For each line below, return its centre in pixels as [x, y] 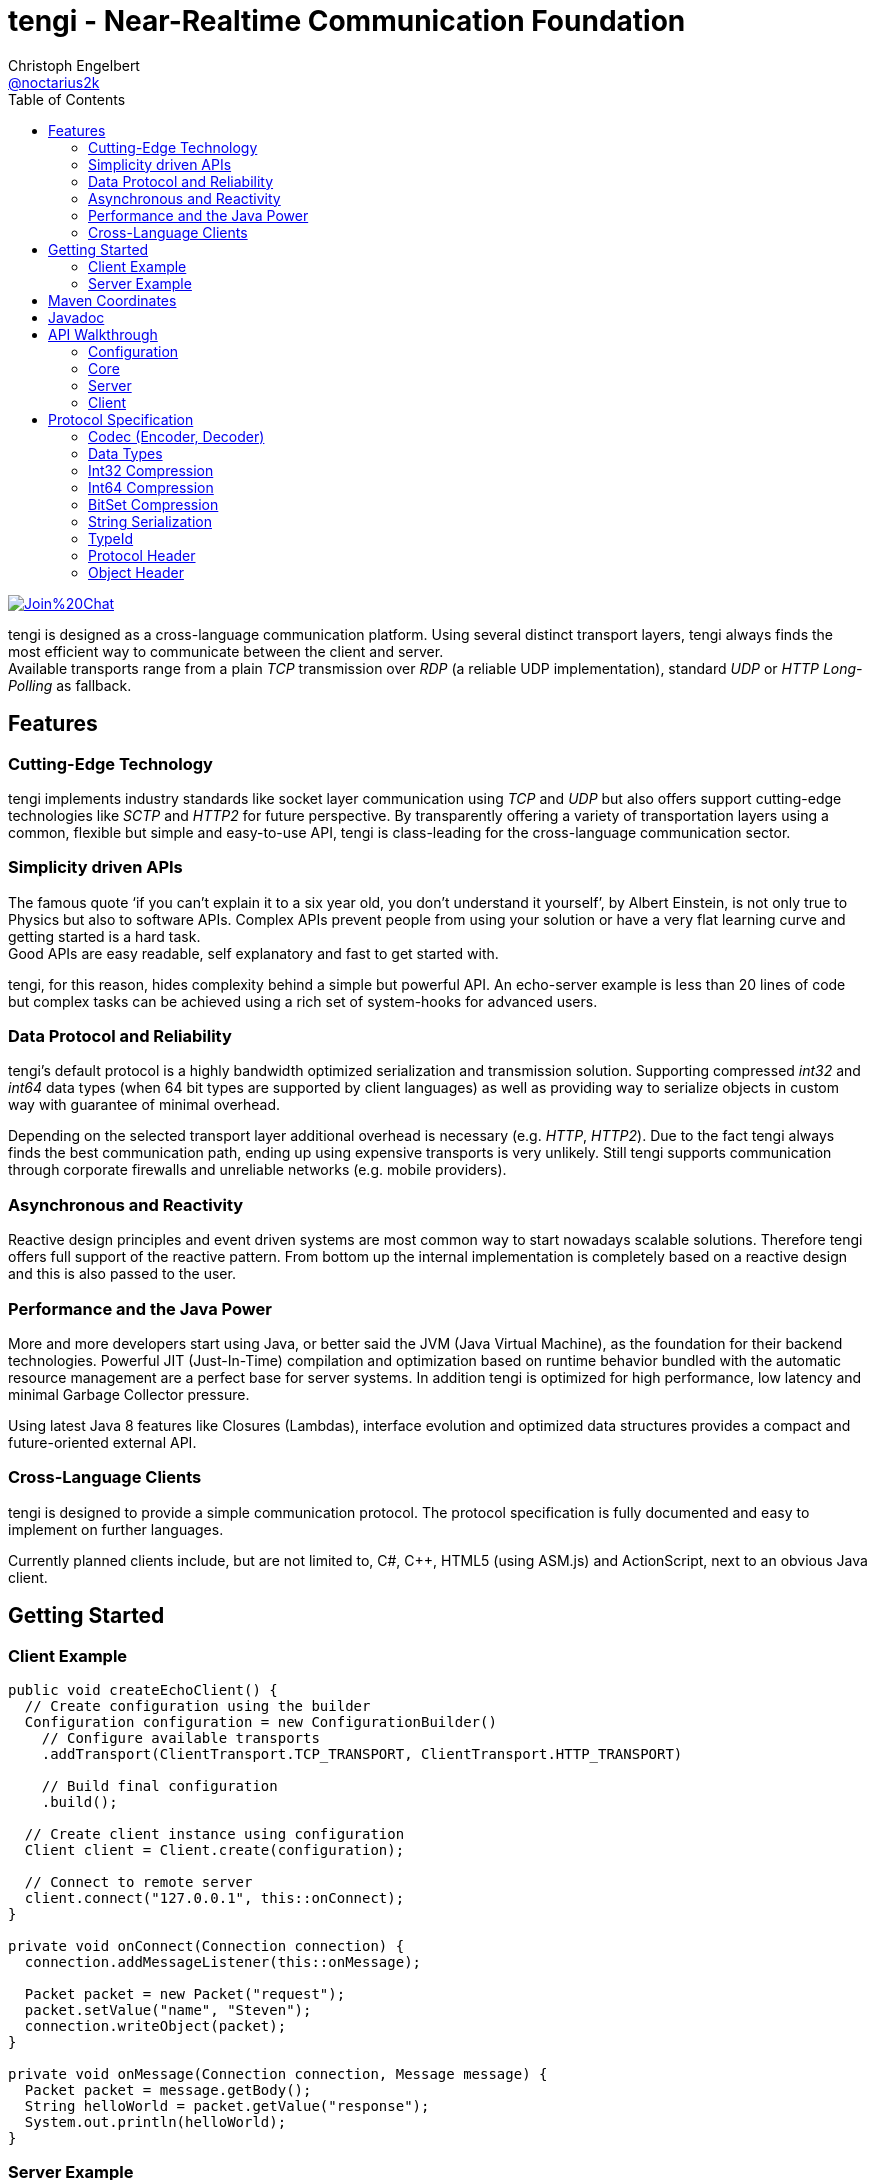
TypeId [111, 538]
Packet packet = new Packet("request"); [185, 1993]
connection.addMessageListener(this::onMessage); [223, 1961]
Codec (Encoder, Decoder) [176, 436]
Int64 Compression [151, 487]
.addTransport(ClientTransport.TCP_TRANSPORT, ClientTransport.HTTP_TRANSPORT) [362, 1753]
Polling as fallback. [70, 685]
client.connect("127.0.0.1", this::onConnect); [214, 1897]
